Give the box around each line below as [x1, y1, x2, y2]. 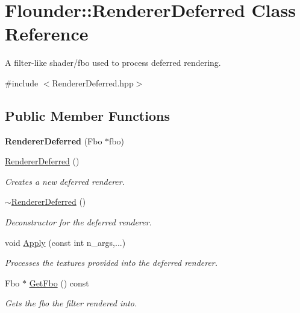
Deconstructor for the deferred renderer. [5, 216, 152, 228]
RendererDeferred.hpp [52, 76, 134, 89]
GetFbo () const [29, 276, 89, 289]
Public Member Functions [5, 106, 170, 124]
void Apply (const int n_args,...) [5, 236, 126, 248]
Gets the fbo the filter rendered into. [5, 297, 137, 309]
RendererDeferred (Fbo [5, 134, 102, 147]
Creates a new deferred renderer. [5, 175, 125, 187]
